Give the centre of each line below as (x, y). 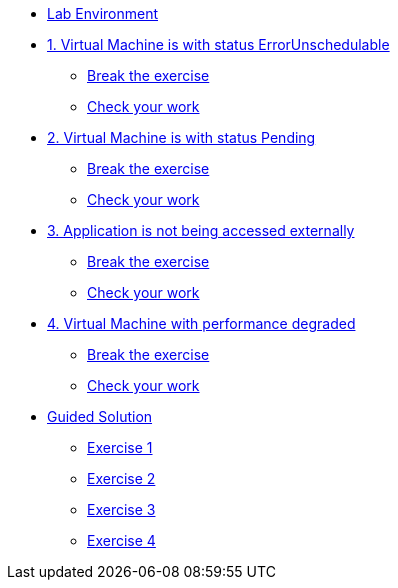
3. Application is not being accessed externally (201, 230)
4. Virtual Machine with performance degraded (201, 323)
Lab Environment (103, 13)
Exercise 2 (121, 478)
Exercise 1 (120, 447)
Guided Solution (100, 416)
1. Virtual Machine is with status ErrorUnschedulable (218, 44)
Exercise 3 (121, 509)
